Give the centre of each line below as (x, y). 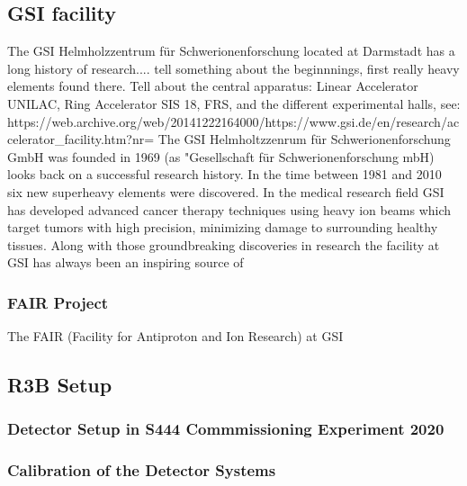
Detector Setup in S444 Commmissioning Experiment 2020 (226, 429)
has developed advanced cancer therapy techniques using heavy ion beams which (229, 209)
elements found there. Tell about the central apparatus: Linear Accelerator (213, 86)
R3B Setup (60, 385)
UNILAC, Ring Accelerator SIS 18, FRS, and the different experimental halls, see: (234, 103)
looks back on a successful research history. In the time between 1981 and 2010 (225, 174)
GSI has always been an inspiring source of (126, 262)
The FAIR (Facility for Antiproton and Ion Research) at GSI (175, 336)
